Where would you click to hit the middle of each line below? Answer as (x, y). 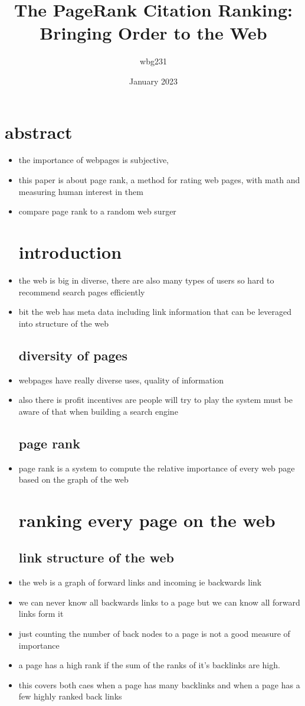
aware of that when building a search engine (98, 411)
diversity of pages (73, 355)
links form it (41, 614)
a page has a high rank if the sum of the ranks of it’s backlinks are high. (149, 665)
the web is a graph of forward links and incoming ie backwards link (140, 582)
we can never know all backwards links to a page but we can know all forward (159, 602)
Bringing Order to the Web (153, 33)
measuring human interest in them (81, 191)
